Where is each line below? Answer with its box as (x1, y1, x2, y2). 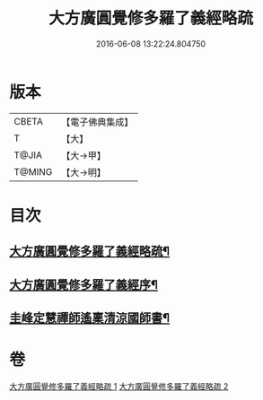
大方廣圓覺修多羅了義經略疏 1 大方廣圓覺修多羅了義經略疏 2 (9, 380, 229, 391)
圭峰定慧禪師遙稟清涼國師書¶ (9, 310, 171, 326)
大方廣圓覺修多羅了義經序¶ (9, 277, 159, 292)
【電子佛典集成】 (61, 116, 134, 128)
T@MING (13, 165, 53, 178)
